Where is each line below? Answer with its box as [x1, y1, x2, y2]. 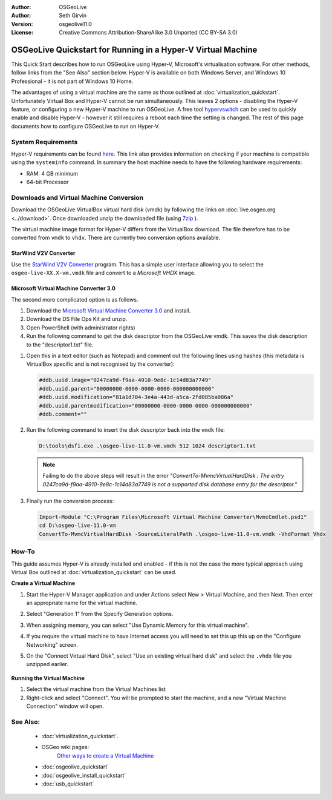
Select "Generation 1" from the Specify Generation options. [26, 610, 174, 618]
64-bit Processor [26, 179, 69, 186]
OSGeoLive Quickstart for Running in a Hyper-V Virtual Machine [11, 44, 258, 55]
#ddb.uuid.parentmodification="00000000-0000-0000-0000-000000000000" [39, 402, 253, 409]
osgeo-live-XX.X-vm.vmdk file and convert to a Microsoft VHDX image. [11, 269, 196, 277]
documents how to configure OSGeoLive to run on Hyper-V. [11, 122, 160, 130]
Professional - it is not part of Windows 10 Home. [11, 78, 134, 85]
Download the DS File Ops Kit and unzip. [26, 316, 128, 323]
